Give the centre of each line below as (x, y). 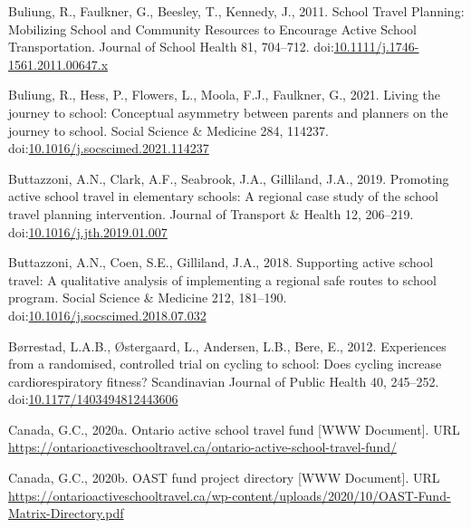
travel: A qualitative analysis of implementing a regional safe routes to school (222, 279)
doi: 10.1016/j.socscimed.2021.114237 (109, 148)
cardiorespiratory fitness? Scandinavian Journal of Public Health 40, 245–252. (224, 381)
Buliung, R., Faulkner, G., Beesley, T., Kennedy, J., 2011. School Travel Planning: (236, 11)
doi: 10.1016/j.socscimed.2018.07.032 (107, 315)
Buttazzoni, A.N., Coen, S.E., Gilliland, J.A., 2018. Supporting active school (221, 262)
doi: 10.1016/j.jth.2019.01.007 (88, 231)
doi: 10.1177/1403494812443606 (93, 399)
